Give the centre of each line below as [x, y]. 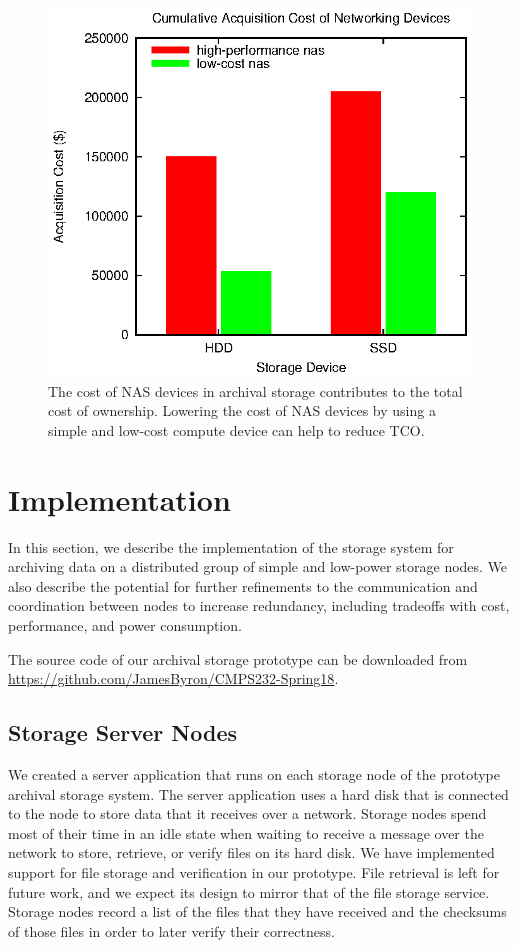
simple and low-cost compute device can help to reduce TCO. [236, 429]
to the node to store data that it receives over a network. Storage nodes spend [247, 813]
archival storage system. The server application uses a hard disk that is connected [258, 793]
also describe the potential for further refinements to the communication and [243, 585]
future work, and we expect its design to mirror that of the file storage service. [249, 891]
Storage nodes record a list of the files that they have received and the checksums [257, 911]
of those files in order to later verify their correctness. [171, 930]
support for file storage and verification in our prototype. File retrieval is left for [254, 871]
